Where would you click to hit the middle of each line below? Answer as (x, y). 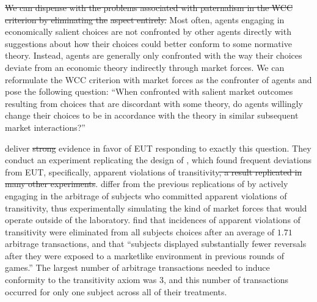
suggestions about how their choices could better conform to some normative (148, 43)
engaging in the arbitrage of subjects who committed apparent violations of (146, 195)
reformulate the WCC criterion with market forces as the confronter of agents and (158, 79)
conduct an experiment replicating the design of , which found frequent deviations (158, 160)
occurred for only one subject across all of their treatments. (116, 291)
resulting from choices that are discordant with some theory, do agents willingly (154, 103)
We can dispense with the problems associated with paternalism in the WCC (149, 7)
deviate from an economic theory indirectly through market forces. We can (145, 67)
